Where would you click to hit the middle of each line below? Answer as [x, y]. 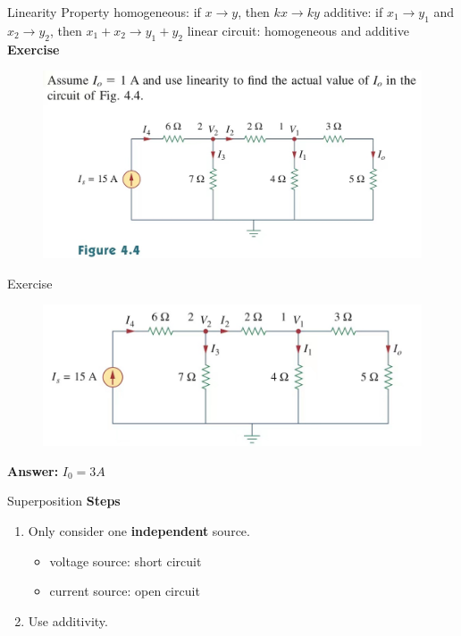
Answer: [33, 470]
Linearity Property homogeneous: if [104, 12]
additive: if [353, 12]
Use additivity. [68, 620]
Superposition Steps [64, 501]
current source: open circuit [125, 591]
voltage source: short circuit [126, 561]
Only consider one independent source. [139, 530]
